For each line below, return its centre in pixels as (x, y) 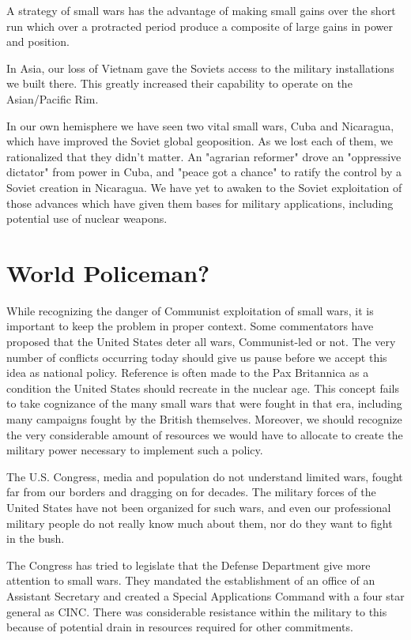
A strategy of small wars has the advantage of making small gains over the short (201, 10)
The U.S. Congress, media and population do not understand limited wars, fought (205, 476)
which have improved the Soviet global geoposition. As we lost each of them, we (200, 141)
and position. (38, 41)
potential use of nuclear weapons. (87, 218)
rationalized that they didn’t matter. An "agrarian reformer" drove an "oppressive (204, 156)
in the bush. (36, 538)
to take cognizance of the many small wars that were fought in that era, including (204, 403)
